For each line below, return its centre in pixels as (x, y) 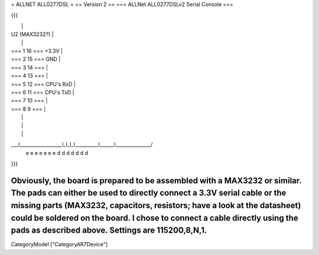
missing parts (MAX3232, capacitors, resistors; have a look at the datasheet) (156, 206)
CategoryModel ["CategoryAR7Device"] (59, 244)
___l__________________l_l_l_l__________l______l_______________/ (82, 144)
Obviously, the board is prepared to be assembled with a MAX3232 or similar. (156, 180)
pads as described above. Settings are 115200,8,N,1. (109, 230)
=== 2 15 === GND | (36, 59)
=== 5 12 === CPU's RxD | (43, 84)
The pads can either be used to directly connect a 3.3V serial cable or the (149, 193)
